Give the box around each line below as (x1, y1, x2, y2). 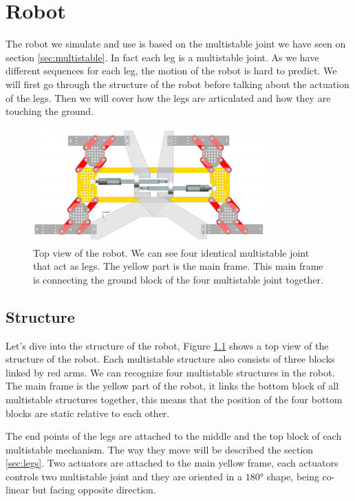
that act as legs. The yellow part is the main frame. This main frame (33, 259, 323, 273)
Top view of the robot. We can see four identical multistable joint (33, 245, 310, 259)
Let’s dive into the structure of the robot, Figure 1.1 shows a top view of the (6, 338, 329, 352)
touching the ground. (6, 104, 94, 118)
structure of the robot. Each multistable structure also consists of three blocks (6, 352, 335, 366)
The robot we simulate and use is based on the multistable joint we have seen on (6, 36, 346, 51)
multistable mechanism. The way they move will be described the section (6, 442, 314, 456)
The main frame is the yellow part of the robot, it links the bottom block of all (6, 379, 339, 393)
